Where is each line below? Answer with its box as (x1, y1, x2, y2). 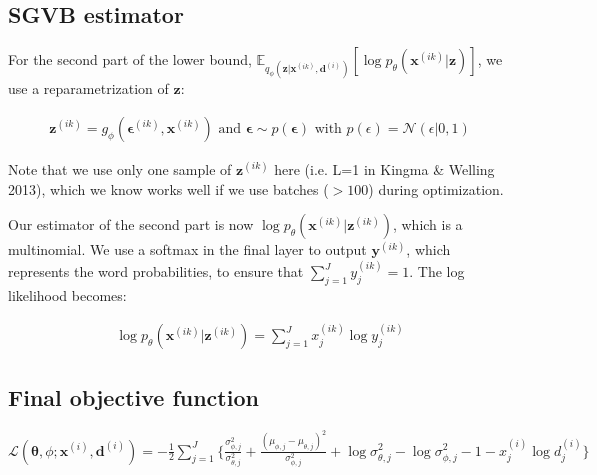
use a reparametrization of (8, 78, 169, 99)
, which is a (392, 214, 463, 235)
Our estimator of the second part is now (8, 214, 254, 235)
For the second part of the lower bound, (8, 49, 252, 70)
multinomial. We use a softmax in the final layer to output (8, 239, 367, 260)
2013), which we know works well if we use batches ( (8, 178, 329, 199)
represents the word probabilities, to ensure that (8, 261, 304, 282)
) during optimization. (368, 178, 504, 199)
